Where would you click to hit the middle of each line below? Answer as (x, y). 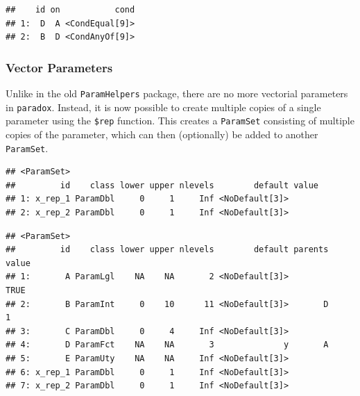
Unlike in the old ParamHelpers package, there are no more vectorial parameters (177, 93)
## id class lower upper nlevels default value (162, 185)
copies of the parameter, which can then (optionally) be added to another (162, 134)
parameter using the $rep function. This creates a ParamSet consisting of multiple (180, 121)
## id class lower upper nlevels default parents (167, 250)
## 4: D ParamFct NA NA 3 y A (167, 345)
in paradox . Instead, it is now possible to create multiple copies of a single (163, 107)
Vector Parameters (59, 67)
